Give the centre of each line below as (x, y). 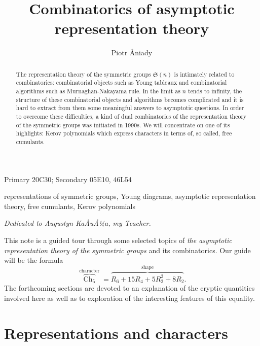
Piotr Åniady (132, 53)
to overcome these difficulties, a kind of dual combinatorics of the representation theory (131, 116)
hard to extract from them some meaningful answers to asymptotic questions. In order (130, 108)
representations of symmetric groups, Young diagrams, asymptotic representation (130, 196)
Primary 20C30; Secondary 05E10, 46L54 (68, 179)
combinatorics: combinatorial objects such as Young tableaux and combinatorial (121, 82)
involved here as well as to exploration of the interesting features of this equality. (129, 298)
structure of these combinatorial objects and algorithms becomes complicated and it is (130, 99)
